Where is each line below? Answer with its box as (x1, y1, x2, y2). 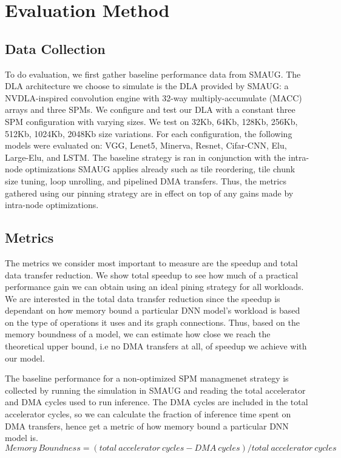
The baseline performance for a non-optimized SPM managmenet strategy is (5, 372, 289, 385)
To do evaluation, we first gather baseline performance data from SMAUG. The (5, 67, 301, 80)
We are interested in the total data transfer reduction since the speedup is (5, 292, 280, 305)
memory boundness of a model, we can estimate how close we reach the (5, 328, 271, 340)
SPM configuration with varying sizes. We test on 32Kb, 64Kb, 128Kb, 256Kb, (5, 115, 298, 127)
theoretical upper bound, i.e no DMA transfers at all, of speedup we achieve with (5, 340, 307, 352)
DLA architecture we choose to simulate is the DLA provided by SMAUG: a (5, 79, 289, 92)
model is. (5, 431, 38, 444)
